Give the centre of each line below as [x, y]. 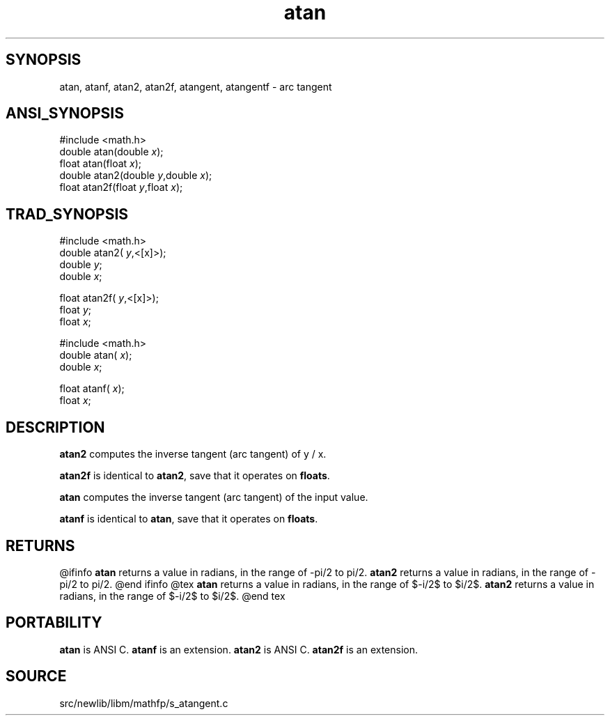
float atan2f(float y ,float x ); [121, 187]
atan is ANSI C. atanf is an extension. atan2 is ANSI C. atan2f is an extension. [239, 649]
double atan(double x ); [111, 152]
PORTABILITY [54, 623]
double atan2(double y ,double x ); [136, 176]
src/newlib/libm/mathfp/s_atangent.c [144, 703]
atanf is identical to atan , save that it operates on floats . [189, 519]
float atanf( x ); [92, 389]
